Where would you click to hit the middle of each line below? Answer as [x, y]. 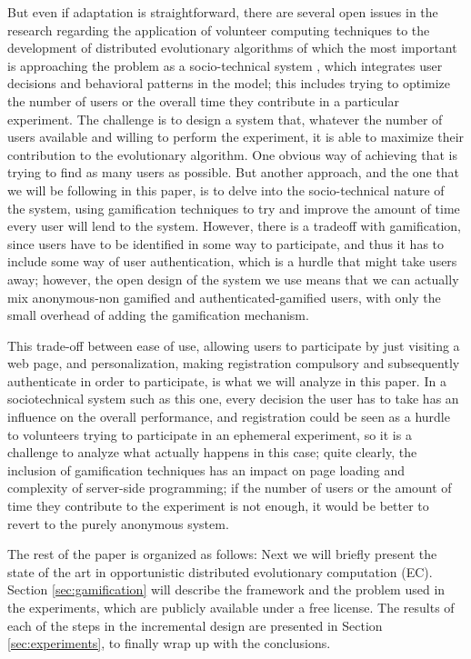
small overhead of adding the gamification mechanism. [158, 315]
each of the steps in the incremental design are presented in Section [195, 625]
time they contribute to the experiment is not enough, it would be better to [218, 506]
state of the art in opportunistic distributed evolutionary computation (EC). [220, 571]
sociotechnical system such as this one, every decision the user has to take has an [233, 399]
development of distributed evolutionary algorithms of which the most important [232, 48]
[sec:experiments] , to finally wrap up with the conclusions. [169, 643]
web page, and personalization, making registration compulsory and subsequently [234, 363]
